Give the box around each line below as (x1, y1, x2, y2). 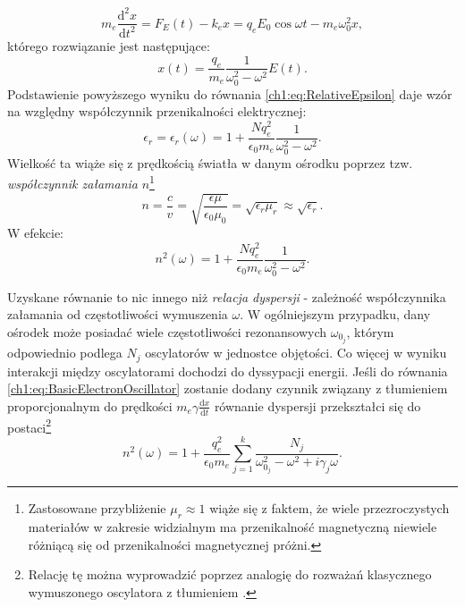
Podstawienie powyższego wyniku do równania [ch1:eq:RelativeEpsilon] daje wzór (7, 84, 452, 103)
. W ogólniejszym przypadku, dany (240, 305, 431, 324)
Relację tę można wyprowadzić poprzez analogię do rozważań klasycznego (28, 565, 432, 584)
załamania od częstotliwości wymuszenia (7, 305, 228, 324)
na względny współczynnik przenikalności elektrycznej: (7, 102, 307, 121)
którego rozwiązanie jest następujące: (7, 36, 210, 55)
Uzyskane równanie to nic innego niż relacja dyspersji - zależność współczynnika (7, 287, 446, 306)
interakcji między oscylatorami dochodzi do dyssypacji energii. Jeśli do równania (7, 361, 448, 380)
